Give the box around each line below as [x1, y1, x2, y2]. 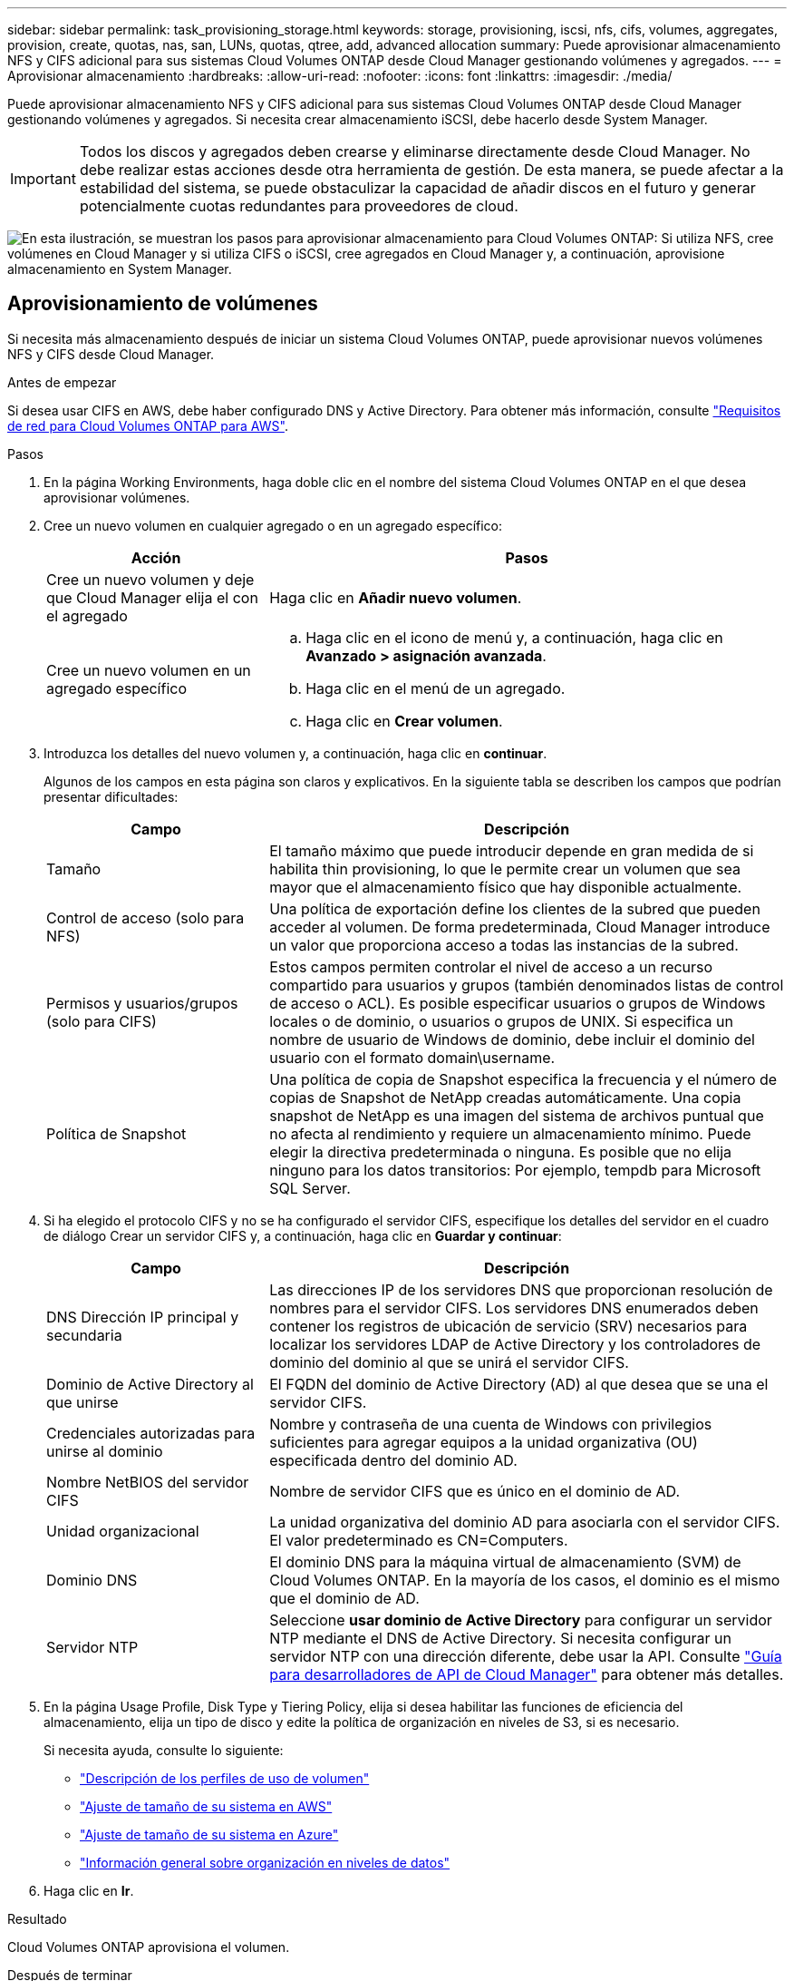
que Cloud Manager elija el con [46, 588, 258, 607]
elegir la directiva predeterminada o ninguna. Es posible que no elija [269, 1142, 732, 1161]
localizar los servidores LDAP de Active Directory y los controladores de [269, 1334, 761, 1353]
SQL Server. [269, 1178, 351, 1197]
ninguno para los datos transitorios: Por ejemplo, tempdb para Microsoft [269, 1160, 761, 1179]
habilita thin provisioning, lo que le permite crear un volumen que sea [269, 859, 741, 878]
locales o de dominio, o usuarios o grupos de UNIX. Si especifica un [269, 1011, 733, 1030]
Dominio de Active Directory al [46, 1374, 254, 1393]
